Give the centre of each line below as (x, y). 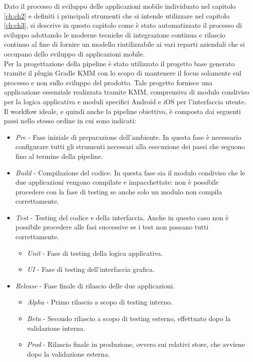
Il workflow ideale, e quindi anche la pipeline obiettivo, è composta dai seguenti (122, 111)
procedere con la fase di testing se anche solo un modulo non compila (119, 191)
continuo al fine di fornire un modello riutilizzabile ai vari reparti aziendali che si (125, 44)
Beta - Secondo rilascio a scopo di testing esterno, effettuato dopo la (129, 318)
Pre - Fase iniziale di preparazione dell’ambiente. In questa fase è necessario (128, 137)
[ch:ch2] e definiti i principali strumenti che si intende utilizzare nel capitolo (117, 15)
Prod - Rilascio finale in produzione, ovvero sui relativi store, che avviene (136, 344)
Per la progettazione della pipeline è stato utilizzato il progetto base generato (119, 63)
